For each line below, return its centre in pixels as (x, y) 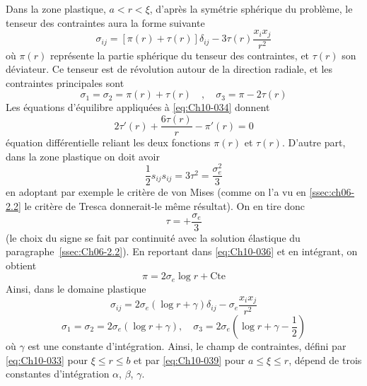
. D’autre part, (314, 142)
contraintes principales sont (65, 82)
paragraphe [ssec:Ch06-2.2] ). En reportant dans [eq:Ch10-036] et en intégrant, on (182, 251)
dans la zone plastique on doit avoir (83, 156)
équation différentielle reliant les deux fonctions (108, 142)
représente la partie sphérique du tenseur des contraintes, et (180, 55)
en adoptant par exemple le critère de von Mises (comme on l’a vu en (156, 192)
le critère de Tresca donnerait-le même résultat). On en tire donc (165, 206)
